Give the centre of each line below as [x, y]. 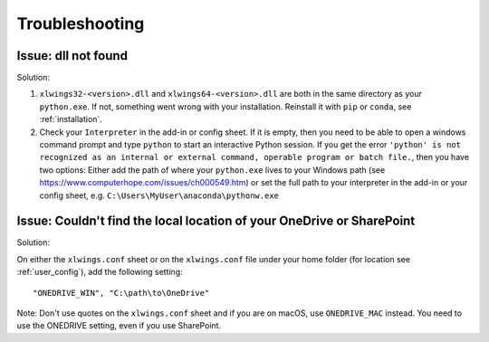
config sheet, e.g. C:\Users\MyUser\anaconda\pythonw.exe [159, 195]
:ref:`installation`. [71, 119]
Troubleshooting [81, 24]
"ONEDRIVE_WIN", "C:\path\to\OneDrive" [121, 293]
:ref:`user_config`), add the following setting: [100, 272]
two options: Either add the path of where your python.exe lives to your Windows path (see [212, 170]
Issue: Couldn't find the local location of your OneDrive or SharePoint [216, 221]
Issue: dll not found [72, 56]
